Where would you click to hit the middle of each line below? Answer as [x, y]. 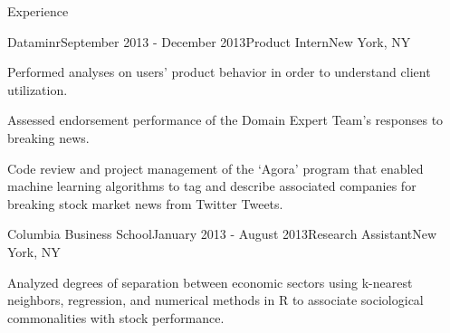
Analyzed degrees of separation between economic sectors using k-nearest [210, 282]
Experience [38, 11]
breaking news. [48, 137]
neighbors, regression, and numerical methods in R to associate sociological [215, 300]
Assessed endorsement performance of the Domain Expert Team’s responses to [225, 120]
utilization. [38, 89]
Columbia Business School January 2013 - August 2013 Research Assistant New [222, 234]
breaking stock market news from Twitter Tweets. [145, 203]
